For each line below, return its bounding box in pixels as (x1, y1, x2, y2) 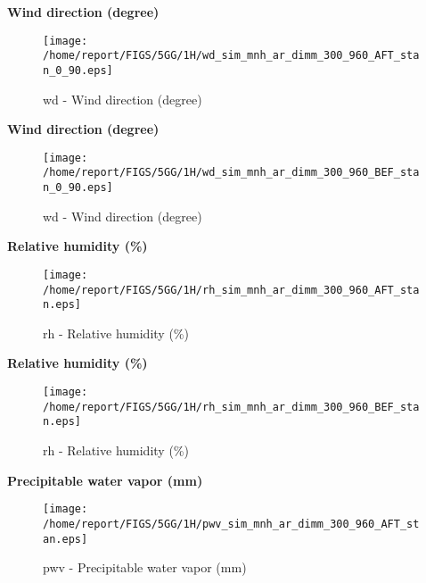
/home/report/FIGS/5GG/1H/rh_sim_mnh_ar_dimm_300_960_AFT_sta (43, 283, 420, 296)
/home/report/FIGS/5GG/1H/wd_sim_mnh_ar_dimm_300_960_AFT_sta (43, 49, 420, 62)
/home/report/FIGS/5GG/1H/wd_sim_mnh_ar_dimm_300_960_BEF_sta (43, 166, 420, 179)
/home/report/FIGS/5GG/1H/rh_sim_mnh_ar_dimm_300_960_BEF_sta (43, 400, 420, 413)
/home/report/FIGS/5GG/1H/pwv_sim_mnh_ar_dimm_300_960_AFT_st (43, 517, 420, 530)
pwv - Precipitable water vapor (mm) (43, 558, 247, 577)
